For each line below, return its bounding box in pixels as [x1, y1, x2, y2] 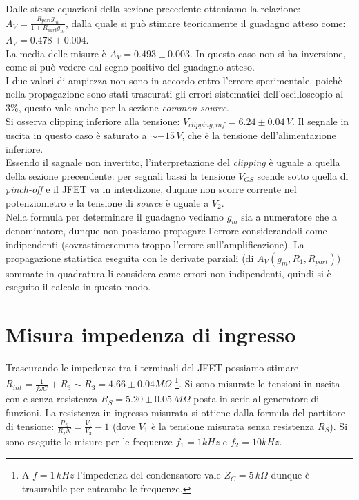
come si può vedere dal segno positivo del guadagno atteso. [6, 59, 255, 74]
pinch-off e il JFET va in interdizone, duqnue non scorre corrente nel [6, 182, 297, 196]
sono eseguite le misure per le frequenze [6, 434, 173, 448]
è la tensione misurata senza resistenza [151, 418, 315, 433]
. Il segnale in [291, 113, 349, 128]
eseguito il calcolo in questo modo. [6, 279, 151, 294]
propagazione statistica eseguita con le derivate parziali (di [6, 250, 254, 265]
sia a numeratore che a [241, 209, 337, 223]
